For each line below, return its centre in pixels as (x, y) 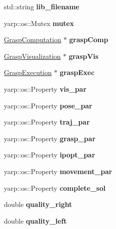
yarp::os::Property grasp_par (50, 138)
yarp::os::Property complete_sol (55, 188)
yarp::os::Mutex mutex (39, 23)
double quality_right (38, 204)
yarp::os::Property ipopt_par (50, 155)
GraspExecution (28, 72)
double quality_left (35, 220)
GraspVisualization (32, 56)
